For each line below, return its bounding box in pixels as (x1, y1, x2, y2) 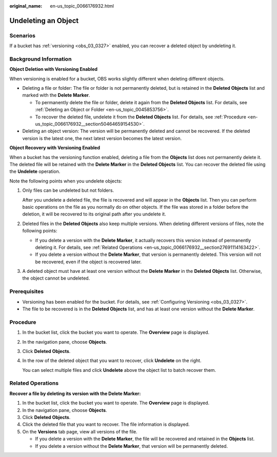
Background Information (9, 55, 72, 63)
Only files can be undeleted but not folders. (22, 187, 114, 193)
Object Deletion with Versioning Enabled (9, 66, 97, 72)
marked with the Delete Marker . (22, 92, 90, 98)
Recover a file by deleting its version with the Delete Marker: (9, 390, 141, 396)
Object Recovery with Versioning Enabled (9, 145, 100, 151)
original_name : (9, 3, 43, 9)
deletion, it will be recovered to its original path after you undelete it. (22, 211, 166, 217)
